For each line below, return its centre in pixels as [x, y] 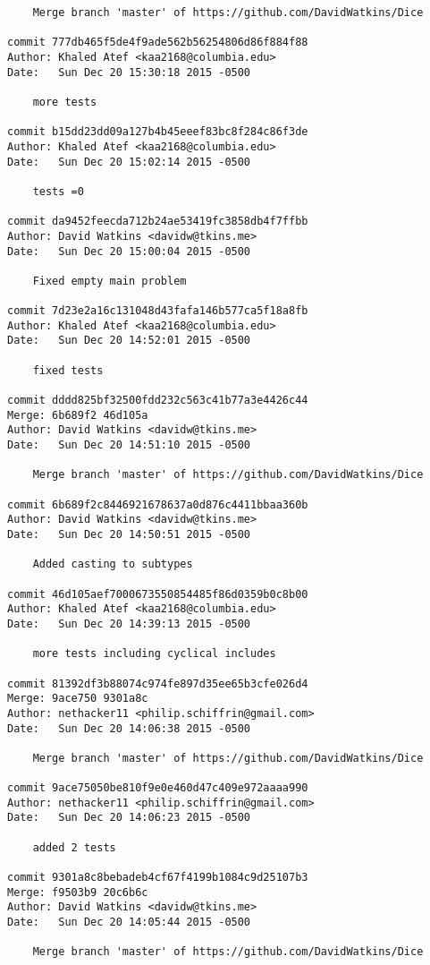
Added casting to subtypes [113, 564]
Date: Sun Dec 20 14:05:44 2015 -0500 [129, 922]
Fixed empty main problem [110, 281]
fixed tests [68, 370]
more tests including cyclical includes [154, 654]
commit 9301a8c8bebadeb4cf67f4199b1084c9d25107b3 [158, 878]
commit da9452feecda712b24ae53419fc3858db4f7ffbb [158, 222]
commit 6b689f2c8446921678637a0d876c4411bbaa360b [158, 504]
